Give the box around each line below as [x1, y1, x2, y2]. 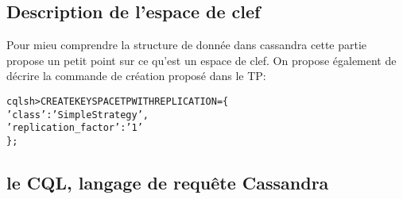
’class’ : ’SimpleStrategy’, [6, 109, 149, 121]
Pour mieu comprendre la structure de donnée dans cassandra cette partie [6, 36, 367, 53]
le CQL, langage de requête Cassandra [6, 170, 329, 194]
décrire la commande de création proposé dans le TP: [6, 67, 266, 84]
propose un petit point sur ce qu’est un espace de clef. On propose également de [6, 52, 397, 68]
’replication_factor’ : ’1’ [6, 122, 143, 134]
